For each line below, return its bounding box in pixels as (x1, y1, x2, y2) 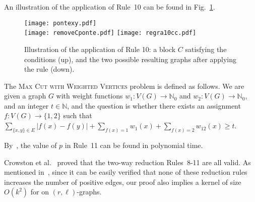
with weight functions (56, 90, 123, 101)
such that (63, 110, 92, 121)
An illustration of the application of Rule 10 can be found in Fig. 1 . (4, 2, 215, 12)
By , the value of (4, 139, 57, 150)
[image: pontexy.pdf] (24, 19, 97, 27)
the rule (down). (24, 64, 75, 74)
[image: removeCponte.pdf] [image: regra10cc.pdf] (24, 29, 197, 37)
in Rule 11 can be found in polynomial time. (65, 139, 203, 150)
